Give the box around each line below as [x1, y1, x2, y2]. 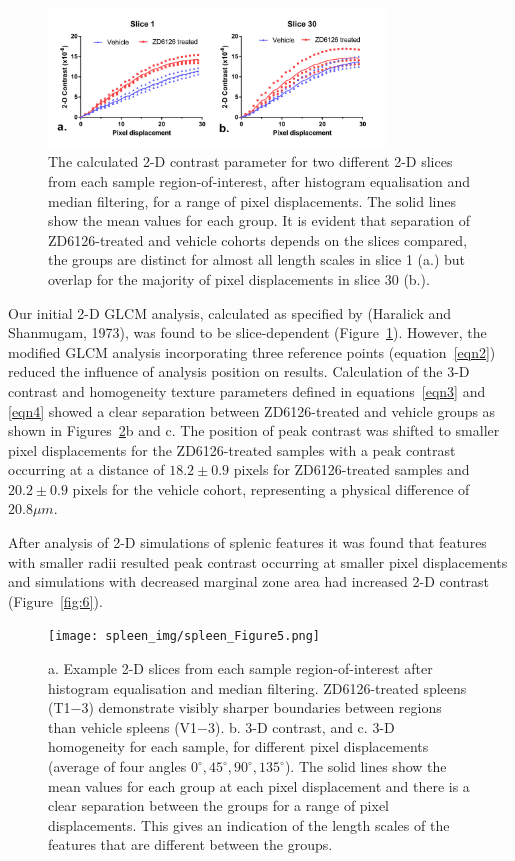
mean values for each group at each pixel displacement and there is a [48, 775, 470, 796]
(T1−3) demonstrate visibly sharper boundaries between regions [48, 697, 442, 718]
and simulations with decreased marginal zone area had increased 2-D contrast [8, 571, 490, 592]
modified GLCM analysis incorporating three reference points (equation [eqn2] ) [8, 341, 496, 362]
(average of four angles [48, 756, 187, 777]
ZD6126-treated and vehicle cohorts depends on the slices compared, [48, 229, 468, 250]
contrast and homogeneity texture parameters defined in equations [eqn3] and [8, 380, 486, 401]
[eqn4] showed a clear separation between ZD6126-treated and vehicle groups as [8, 400, 496, 421]
